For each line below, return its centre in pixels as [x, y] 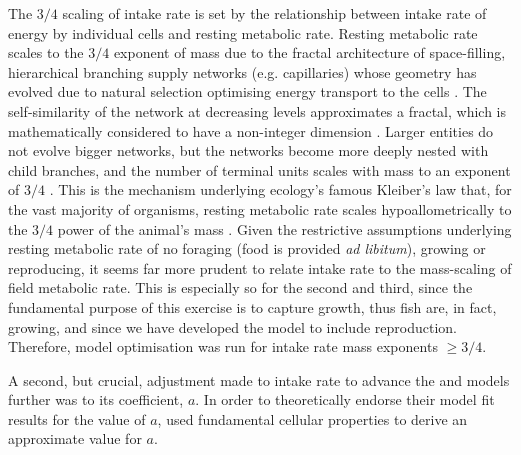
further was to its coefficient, [96, 399]
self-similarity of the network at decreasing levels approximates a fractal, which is [257, 110]
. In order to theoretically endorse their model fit [345, 399]
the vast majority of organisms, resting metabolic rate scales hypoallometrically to [260, 208]
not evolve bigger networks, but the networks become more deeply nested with [248, 150]
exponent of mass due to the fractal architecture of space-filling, [309, 52]
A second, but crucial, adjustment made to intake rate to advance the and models [259, 379]
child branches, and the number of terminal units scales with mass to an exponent [259, 169]
